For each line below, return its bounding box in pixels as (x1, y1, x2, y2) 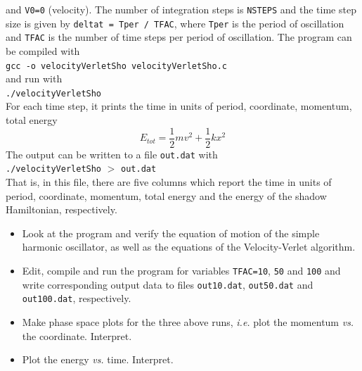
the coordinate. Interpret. (22, 328, 132, 343)
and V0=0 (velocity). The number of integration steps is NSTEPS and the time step (6, 2, 356, 16)
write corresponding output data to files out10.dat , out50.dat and (22, 277, 313, 291)
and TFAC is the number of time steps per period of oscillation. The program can (6, 30, 352, 44)
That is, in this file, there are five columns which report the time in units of (6, 175, 332, 189)
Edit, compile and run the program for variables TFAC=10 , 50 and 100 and (22, 263, 341, 277)
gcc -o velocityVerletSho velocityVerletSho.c (6, 61, 227, 71)
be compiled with (6, 43, 80, 58)
